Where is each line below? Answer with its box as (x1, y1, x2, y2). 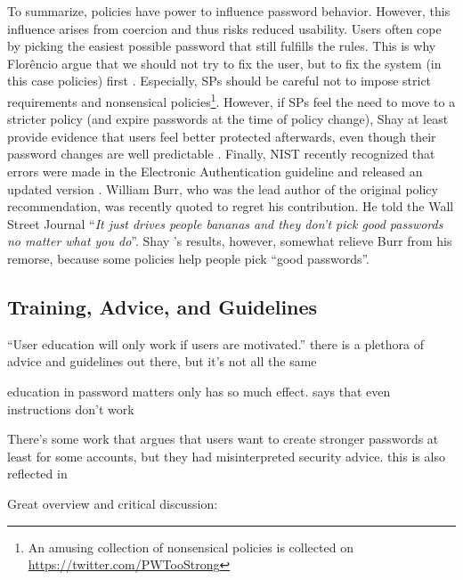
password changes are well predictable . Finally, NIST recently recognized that (7, 144, 435, 163)
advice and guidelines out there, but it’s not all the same (7, 352, 317, 371)
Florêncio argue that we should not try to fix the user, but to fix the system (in (7, 53, 442, 72)
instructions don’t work (7, 399, 134, 418)
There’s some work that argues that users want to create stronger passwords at (7, 429, 439, 448)
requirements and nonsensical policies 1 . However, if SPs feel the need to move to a (7, 89, 456, 110)
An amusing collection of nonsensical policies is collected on (28, 537, 353, 556)
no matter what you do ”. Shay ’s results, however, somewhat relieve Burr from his (7, 232, 452, 250)
